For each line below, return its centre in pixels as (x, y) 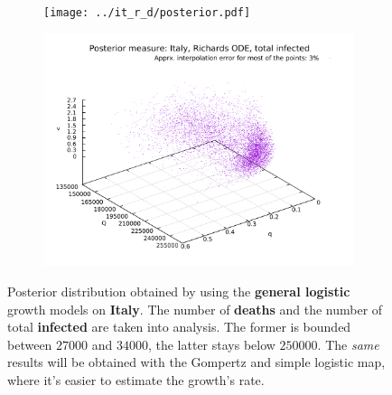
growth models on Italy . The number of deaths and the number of (195, 309)
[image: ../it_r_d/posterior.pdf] (147, 13)
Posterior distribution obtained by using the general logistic (179, 291)
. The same (348, 344)
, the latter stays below (211, 344)
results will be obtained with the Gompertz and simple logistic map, (196, 362)
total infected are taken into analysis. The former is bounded (179, 327)
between (30, 344)
